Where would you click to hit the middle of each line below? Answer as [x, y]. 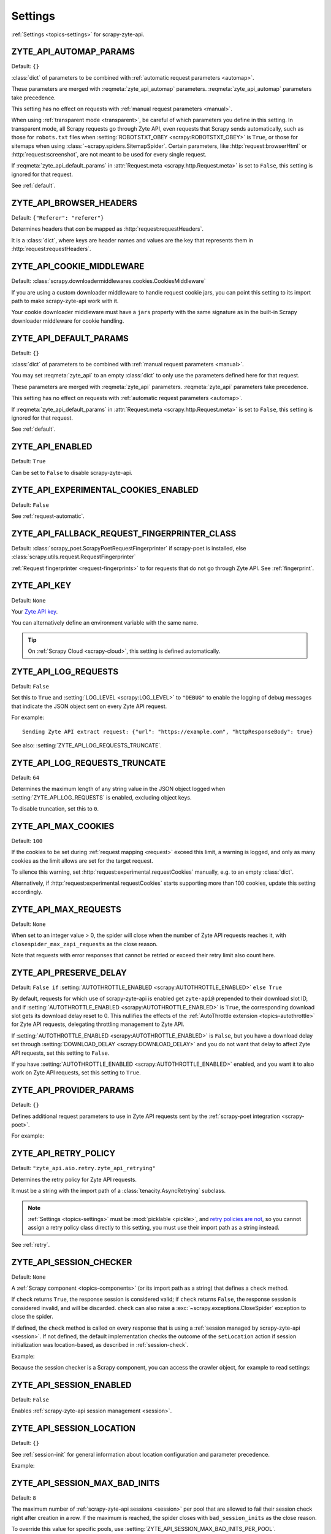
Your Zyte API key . [35, 611]
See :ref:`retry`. [31, 1244]
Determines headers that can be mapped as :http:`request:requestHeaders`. [107, 229]
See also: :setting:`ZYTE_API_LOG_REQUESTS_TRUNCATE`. [86, 745]
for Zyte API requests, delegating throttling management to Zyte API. [98, 1024]
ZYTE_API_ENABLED [52, 447]
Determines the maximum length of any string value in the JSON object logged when [118, 789]
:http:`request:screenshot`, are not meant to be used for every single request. [109, 154]
